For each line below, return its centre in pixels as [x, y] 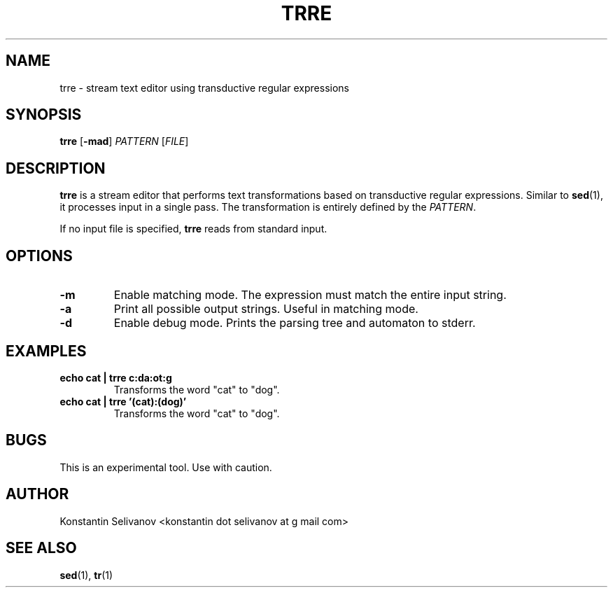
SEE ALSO [41, 548]
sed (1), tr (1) [86, 575]
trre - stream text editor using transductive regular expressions [204, 88]
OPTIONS [39, 256]
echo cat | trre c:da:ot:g [116, 377]
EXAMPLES [46, 351]
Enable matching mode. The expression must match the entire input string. [310, 295]
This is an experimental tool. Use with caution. [166, 467]
